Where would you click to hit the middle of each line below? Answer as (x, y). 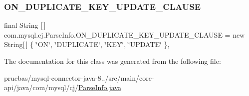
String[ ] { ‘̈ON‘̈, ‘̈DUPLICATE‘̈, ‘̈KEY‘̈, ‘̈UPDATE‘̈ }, (87, 44)
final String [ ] (25, 25)
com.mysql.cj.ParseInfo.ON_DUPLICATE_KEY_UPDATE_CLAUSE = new (124, 34)
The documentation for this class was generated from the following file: (113, 61)
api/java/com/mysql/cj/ (41, 87)
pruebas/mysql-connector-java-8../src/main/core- (79, 77)
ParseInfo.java (100, 87)
